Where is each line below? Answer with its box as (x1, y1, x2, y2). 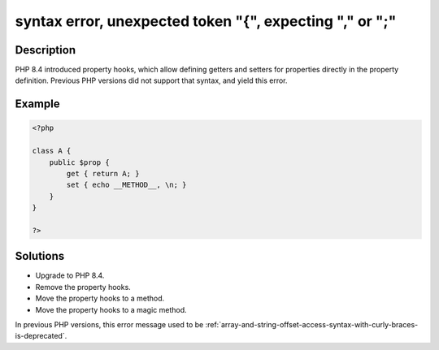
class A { (32, 146, 72, 156)
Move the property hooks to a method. (35, 293, 165, 304)
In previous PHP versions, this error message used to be (15, 320, 204, 330)
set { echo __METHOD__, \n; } (66, 180, 187, 190)
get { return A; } (66, 169, 140, 179)
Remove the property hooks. (35, 282, 132, 292)
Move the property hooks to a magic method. (35, 305, 187, 314)
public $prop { (49, 158, 110, 166)
